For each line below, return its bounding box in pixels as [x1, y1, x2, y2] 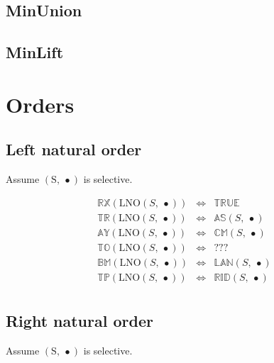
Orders [6, 89, 75, 118]
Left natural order [6, 138, 142, 160]
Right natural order [6, 310, 153, 332]
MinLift [6, 41, 64, 63]
